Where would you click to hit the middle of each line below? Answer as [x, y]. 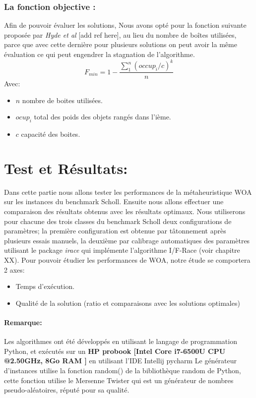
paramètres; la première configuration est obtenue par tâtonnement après [115, 231]
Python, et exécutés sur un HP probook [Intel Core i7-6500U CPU [115, 351]
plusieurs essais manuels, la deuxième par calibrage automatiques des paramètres [127, 240]
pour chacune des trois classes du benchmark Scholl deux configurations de [118, 221]
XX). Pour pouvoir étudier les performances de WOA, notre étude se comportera [127, 259]
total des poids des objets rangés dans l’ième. [102, 117]
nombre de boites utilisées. [62, 100]
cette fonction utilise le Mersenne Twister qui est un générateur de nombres [119, 380]
